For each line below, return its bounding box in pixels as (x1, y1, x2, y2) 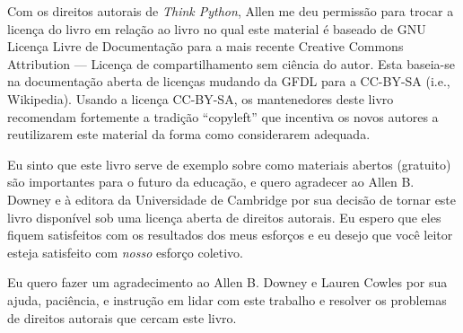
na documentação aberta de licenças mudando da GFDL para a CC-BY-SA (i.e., (7, 72, 450, 91)
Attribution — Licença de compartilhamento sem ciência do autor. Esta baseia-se (7, 54, 455, 73)
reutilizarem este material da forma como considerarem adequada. (7, 125, 371, 144)
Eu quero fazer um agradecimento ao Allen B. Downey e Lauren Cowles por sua (7, 273, 448, 292)
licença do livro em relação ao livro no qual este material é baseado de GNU (7, 19, 426, 38)
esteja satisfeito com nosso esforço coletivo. (7, 242, 243, 261)
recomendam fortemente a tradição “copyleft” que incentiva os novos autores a (7, 107, 439, 126)
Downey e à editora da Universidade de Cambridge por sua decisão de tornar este (7, 189, 457, 208)
